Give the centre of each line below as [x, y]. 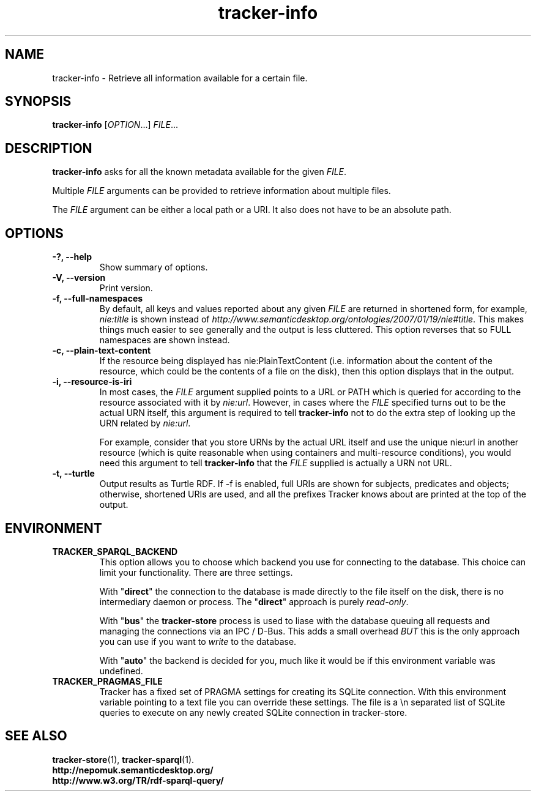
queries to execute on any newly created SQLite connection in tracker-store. [253, 712]
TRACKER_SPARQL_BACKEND [115, 551]
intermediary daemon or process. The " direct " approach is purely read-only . [254, 601]
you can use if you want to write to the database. [198, 641]
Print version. [126, 288]
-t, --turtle [73, 474]
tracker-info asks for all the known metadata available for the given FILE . [199, 172]
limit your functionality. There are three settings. [196, 572]
